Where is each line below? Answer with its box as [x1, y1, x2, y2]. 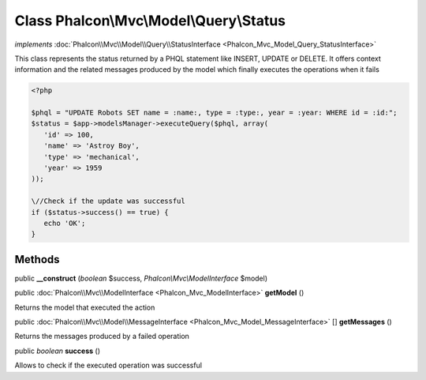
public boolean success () [14, 346, 100, 356]
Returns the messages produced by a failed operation [14, 332, 189, 341]
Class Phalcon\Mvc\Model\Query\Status [14, 12, 286, 29]
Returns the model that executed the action [14, 303, 155, 312]
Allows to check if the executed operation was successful [14, 360, 203, 371]
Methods [14, 253, 60, 266]
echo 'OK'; [43, 219, 86, 228]
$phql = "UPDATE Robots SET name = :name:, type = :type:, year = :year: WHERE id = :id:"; [31, 108, 398, 118]
